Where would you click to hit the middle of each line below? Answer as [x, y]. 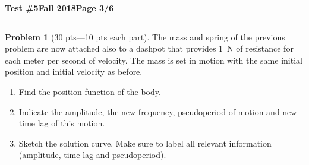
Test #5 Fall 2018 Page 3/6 [59, 8]
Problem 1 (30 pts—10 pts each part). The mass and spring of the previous [145, 37]
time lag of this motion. [62, 123]
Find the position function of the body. [90, 91]
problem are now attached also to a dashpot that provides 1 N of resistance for [149, 48]
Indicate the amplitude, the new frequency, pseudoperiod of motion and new [158, 111]
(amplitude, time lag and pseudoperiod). [92, 155]
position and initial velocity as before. [74, 72]
